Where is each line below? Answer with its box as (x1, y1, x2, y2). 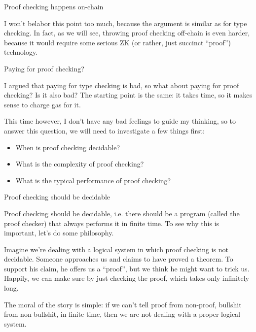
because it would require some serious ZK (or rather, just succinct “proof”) (4, 37, 231, 47)
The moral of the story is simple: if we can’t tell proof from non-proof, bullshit (4, 299, 242, 309)
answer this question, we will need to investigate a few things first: (4, 125, 205, 135)
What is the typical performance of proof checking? (15, 175, 171, 185)
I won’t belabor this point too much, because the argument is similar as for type (4, 18, 247, 28)
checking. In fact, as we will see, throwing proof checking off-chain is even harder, (4, 28, 250, 38)
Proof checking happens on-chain (4, 1, 104, 11)
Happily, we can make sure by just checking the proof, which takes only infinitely (4, 273, 249, 283)
